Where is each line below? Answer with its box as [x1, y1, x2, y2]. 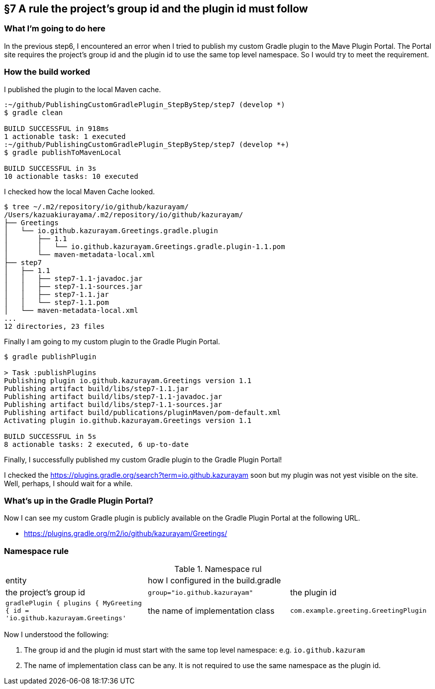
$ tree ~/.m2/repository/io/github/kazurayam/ [4, 202, 189, 211]
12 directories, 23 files [4, 322, 105, 330]
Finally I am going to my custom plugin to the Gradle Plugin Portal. [4, 337, 220, 346]
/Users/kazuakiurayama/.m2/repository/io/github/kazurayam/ [4, 210, 243, 219]
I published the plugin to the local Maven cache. [4, 85, 161, 94]
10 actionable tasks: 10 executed [4, 172, 138, 180]
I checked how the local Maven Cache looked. [4, 187, 155, 196]
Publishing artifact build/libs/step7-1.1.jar [4, 384, 189, 393]
